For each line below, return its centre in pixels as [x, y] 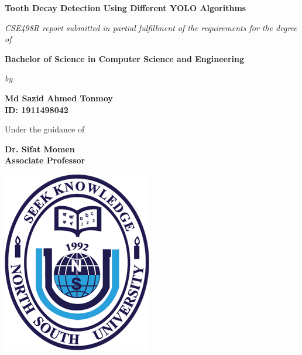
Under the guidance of [45, 129]
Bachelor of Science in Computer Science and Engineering [125, 58]
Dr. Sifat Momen [40, 149]
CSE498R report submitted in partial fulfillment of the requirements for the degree [151, 27]
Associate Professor [45, 160]
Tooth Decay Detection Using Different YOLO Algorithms [126, 8]
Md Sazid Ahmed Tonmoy [59, 98]
